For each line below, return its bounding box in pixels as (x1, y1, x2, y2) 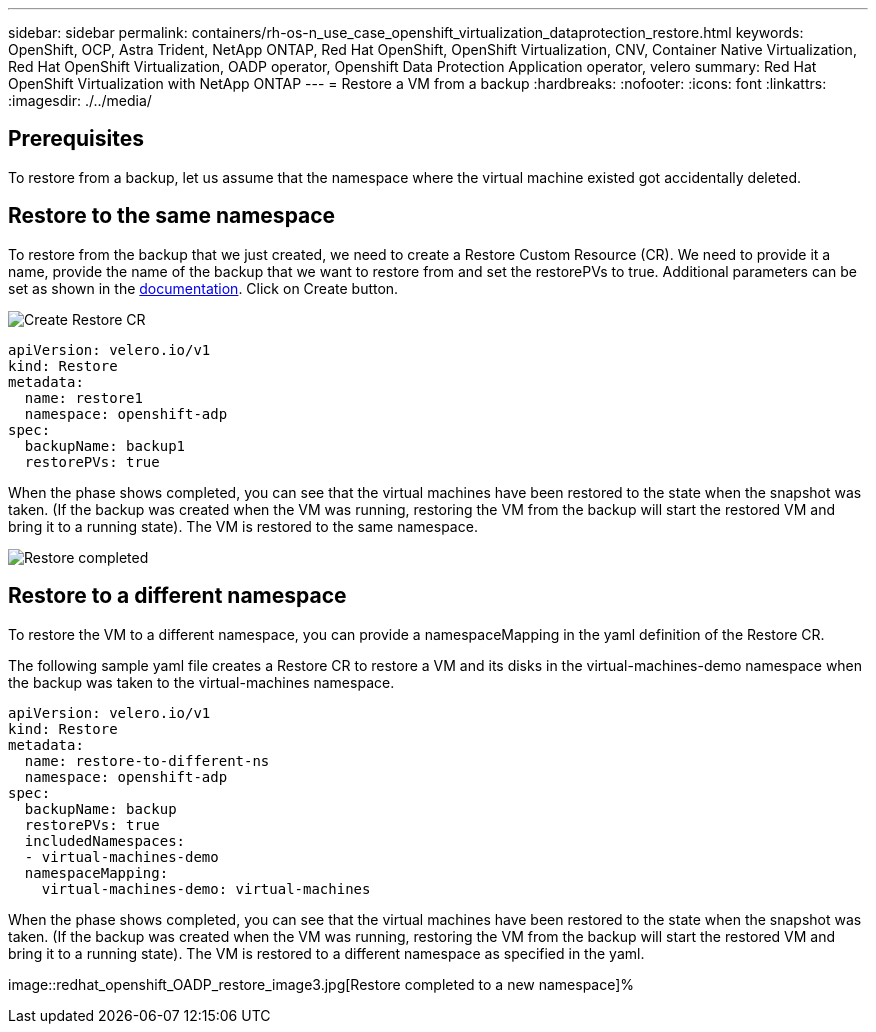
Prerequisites (8, 126, 144, 152)
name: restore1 (24, 389, 143, 406)
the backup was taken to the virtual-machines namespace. (8, 673, 395, 691)
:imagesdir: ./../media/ (8, 92, 152, 109)
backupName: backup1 (24, 437, 186, 454)
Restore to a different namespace (8, 583, 347, 609)
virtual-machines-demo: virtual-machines (41, 880, 371, 897)
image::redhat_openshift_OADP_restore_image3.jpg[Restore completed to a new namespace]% (8, 975, 635, 993)
